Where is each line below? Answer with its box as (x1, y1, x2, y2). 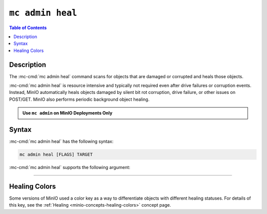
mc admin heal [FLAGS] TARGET (19, 152, 93, 158)
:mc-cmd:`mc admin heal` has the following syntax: (9, 138, 114, 144)
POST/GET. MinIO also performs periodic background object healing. (9, 96, 150, 102)
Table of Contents (9, 25, 47, 31)
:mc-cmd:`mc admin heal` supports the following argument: (9, 165, 131, 171)
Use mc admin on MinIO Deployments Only (22, 110, 113, 116)
